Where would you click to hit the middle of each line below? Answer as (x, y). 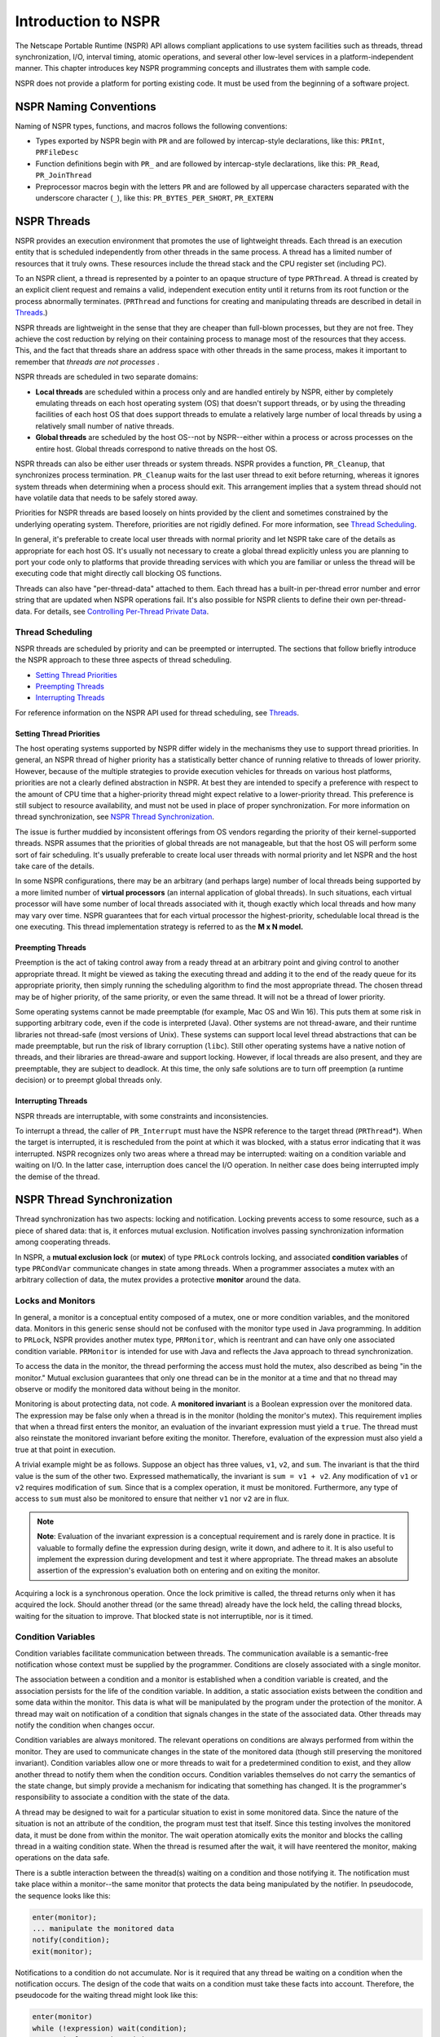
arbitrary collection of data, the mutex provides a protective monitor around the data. (158, 1280)
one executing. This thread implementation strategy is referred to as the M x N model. (159, 926)
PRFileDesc (57, 152)
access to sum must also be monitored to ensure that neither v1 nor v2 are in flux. (152, 1498)
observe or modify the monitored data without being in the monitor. (128, 1388)
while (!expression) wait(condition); (110, 2028)
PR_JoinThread (64, 176)
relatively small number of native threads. (105, 426)
